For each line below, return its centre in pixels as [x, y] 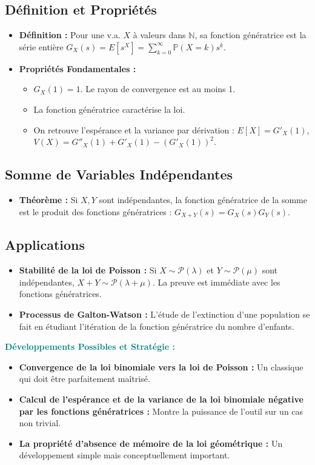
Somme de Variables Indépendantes [119, 174]
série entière [41, 46]
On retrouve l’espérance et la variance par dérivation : [134, 129]
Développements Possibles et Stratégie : [90, 346]
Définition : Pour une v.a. [70, 35]
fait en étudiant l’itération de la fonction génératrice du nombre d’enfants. [157, 326]
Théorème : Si [48, 199]
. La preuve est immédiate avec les [216, 282]
